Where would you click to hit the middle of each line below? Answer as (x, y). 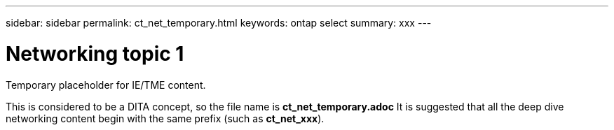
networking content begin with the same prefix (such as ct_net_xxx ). (165, 118)
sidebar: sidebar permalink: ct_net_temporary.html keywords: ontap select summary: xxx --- (219, 23)
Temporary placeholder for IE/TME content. (106, 85)
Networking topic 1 (95, 53)
